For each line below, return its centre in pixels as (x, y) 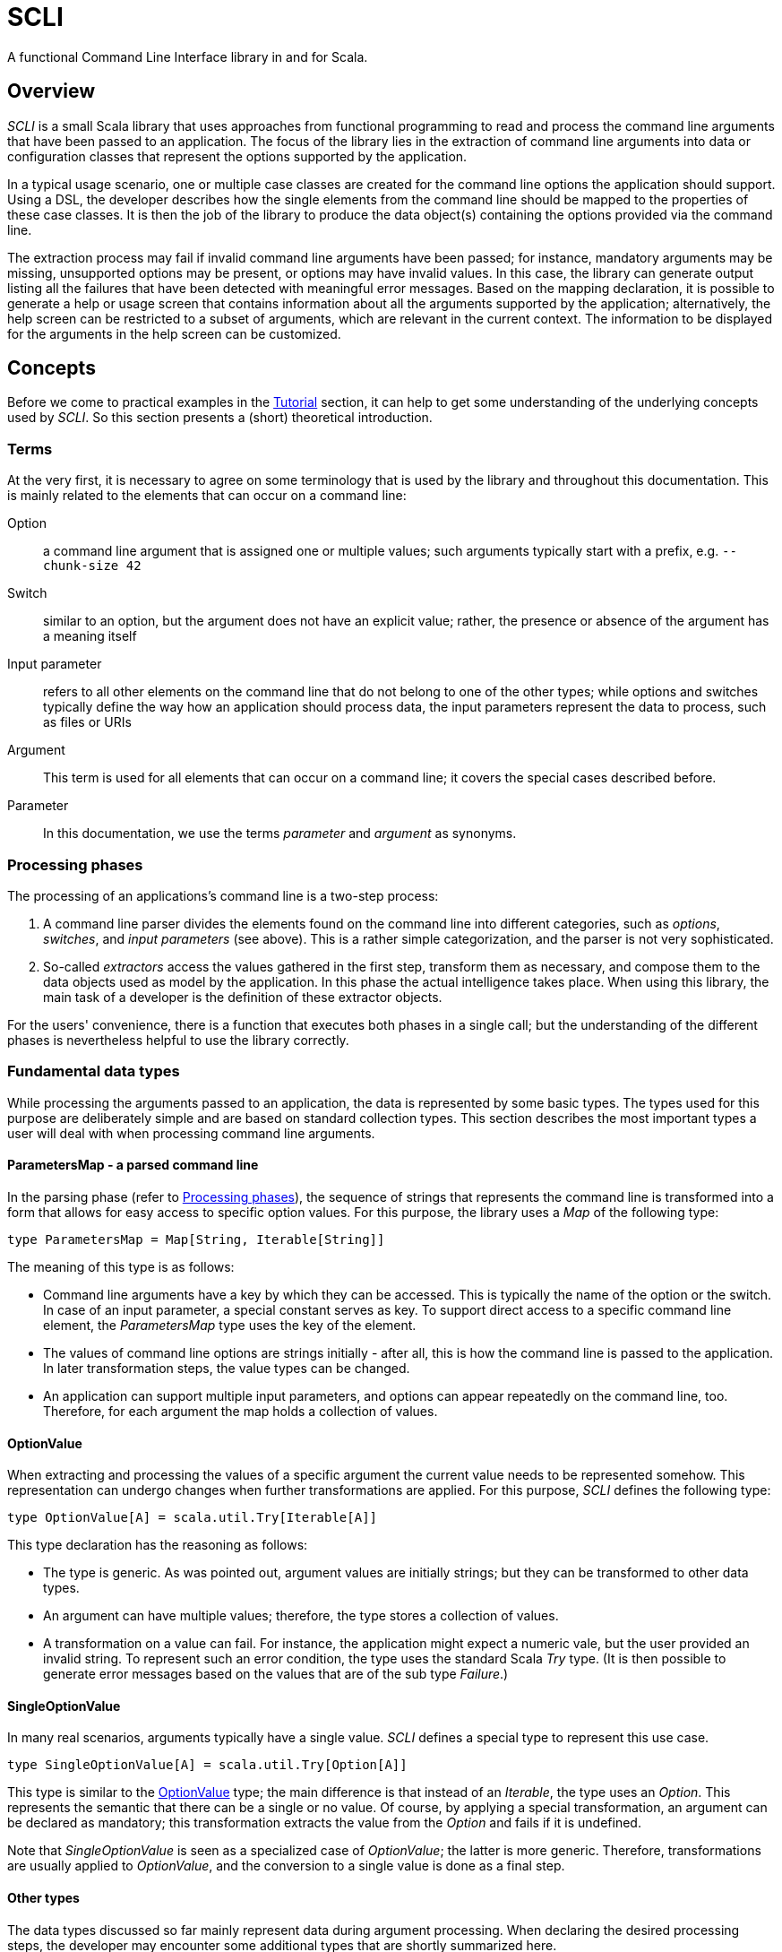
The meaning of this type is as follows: (121, 1266)
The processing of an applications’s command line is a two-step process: (223, 895)
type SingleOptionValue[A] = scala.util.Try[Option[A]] (207, 1765)
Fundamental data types (94, 1071)
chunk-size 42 (92, 566)
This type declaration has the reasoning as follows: (158, 1545)
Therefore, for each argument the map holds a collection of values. (241, 1411)
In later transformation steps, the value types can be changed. (227, 1368)
